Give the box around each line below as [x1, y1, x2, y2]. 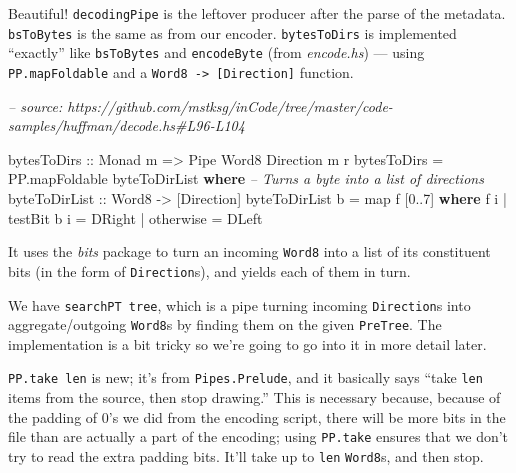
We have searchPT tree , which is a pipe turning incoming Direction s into [8, 294, 471, 315]
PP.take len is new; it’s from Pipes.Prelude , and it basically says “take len [8, 367, 483, 388]
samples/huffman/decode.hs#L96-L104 [8, 115, 245, 136]
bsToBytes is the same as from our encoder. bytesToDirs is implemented [8, 22, 457, 43]
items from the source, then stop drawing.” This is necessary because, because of [8, 387, 501, 408]
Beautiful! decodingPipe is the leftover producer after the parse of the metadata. [8, 3, 506, 23]
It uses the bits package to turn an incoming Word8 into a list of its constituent [8, 241, 491, 262]
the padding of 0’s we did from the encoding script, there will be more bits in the [8, 406, 506, 427]
